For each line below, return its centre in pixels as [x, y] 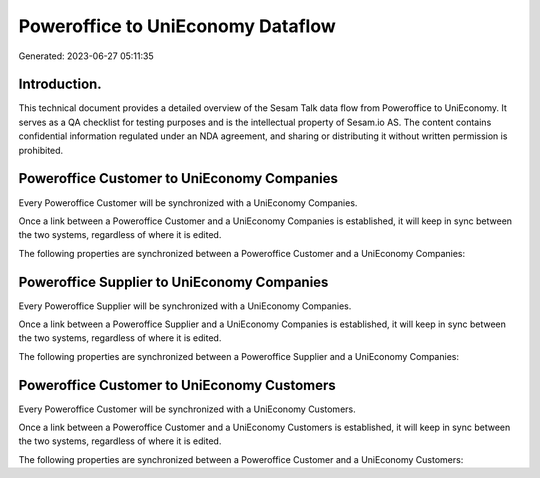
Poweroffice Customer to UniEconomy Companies [178, 178]
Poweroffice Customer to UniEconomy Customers [177, 385]
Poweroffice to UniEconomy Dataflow [177, 26]
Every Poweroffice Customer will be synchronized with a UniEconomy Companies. [188, 202]
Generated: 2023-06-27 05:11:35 [86, 56]
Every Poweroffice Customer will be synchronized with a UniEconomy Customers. [187, 409]
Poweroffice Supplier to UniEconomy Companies [173, 281]
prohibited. [41, 150]
